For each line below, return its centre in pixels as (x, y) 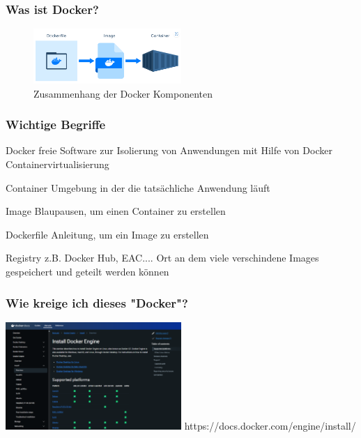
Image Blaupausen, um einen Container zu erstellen (116, 211)
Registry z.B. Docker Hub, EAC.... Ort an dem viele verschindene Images (162, 258)
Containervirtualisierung (57, 164)
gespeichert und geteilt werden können (87, 272)
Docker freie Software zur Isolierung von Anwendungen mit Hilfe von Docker (169, 150)
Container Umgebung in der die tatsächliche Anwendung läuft (138, 187)
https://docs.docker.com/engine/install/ (270, 426)
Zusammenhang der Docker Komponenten (123, 93)
